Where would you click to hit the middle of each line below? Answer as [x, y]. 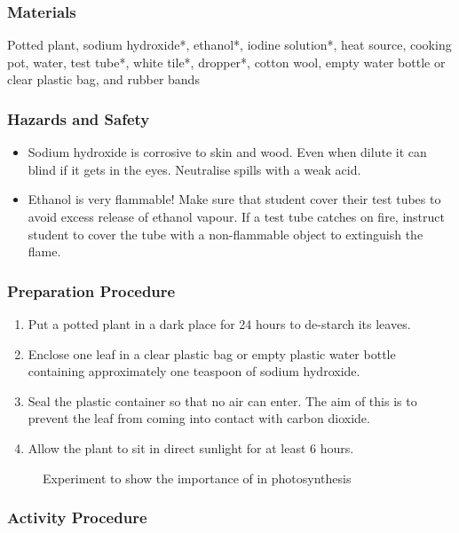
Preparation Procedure [91, 290]
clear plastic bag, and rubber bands [103, 79]
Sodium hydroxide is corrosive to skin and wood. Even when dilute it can [227, 152]
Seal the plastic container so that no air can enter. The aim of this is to [222, 400]
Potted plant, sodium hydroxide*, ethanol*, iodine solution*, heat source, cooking [229, 45]
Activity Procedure [77, 517]
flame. [44, 251]
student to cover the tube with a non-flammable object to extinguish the [226, 234]
